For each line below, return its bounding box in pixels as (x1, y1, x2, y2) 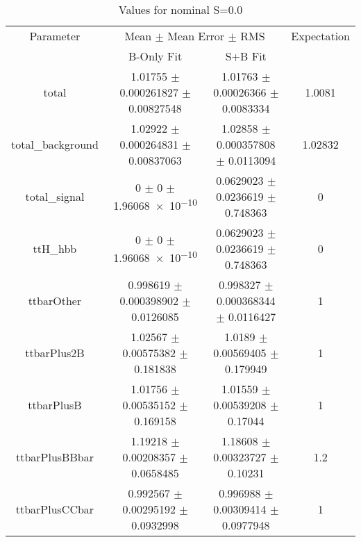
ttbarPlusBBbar (15, 449, 94, 465)
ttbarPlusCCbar (15, 501, 94, 517)
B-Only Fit (128, 48, 183, 64)
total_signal (25, 188, 85, 204)
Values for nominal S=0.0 (118, 1, 243, 17)
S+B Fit (225, 48, 267, 64)
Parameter (29, 28, 81, 44)
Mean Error (167, 28, 225, 44)
